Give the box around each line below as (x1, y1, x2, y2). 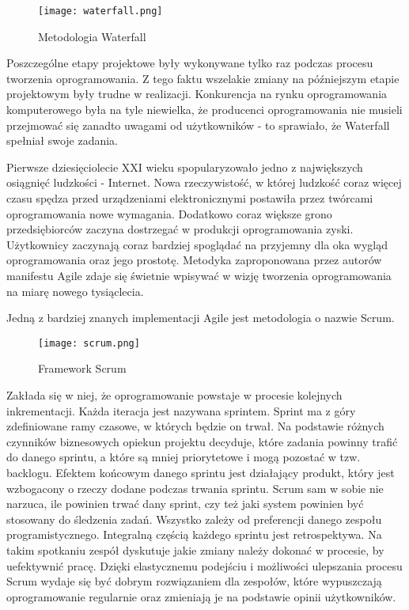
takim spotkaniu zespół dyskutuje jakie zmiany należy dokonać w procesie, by (6, 541, 384, 558)
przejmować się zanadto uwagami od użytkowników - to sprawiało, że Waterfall (6, 116, 390, 133)
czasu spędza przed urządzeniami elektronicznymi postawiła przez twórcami (6, 190, 373, 206)
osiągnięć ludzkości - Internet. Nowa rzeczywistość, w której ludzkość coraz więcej (6, 174, 402, 191)
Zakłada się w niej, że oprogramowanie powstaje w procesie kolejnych (6, 387, 343, 403)
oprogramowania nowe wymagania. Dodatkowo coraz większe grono (6, 205, 332, 222)
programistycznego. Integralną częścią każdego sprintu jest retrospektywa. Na (6, 526, 382, 543)
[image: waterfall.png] (38, 6, 163, 17)
